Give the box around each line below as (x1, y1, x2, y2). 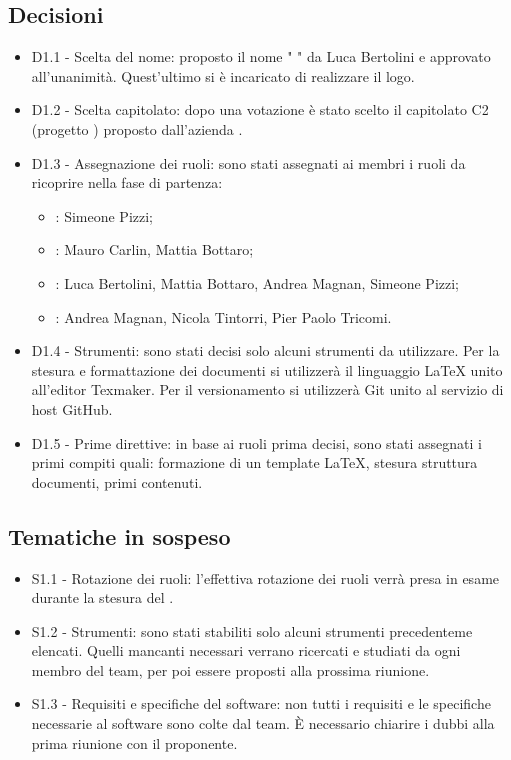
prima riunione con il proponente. (31, 732, 238, 753)
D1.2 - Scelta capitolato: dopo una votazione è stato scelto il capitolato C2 (31, 99, 489, 120)
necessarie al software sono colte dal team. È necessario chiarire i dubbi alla (31, 713, 495, 734)
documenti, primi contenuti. (31, 471, 203, 492)
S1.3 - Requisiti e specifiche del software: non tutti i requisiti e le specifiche (31, 693, 491, 714)
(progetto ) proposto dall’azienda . (31, 118, 243, 139)
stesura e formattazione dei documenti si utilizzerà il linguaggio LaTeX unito (31, 359, 503, 380)
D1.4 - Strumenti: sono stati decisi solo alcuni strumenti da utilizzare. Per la (31, 340, 500, 361)
